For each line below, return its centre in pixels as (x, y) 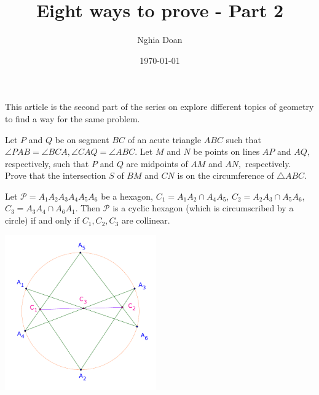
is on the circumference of (226, 175)
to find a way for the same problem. (73, 118)
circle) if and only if (42, 220)
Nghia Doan (160, 40)
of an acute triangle (164, 139)
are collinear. (146, 220)
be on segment (82, 139)
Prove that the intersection (56, 175)
